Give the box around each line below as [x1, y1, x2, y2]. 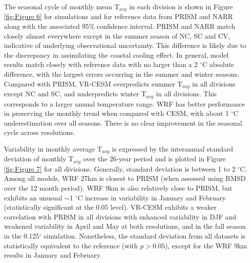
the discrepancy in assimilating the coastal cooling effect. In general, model [4, 49, 229, 60]
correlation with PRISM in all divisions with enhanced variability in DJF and [4, 211, 236, 221]
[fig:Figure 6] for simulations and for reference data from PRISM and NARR [4, 11, 233, 22]
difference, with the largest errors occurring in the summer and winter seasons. [4, 69, 239, 79]
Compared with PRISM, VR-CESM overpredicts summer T [4, 78, 183, 88]
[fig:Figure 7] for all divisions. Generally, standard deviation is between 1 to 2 [4, 163, 236, 174]
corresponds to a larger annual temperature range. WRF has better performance [4, 98, 245, 109]
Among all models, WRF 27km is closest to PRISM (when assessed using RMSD [4, 173, 246, 183]
